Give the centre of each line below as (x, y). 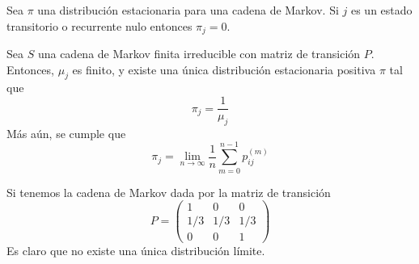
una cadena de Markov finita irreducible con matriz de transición (199, 54)
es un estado (381, 10)
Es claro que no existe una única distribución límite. (136, 251)
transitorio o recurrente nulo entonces (99, 25)
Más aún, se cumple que (66, 133)
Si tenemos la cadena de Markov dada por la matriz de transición (169, 192)
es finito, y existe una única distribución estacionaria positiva (224, 69)
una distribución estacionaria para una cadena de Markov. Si (188, 10)
